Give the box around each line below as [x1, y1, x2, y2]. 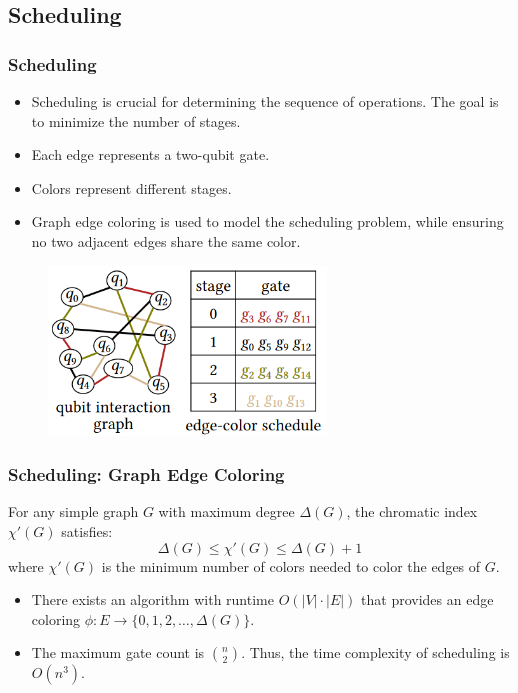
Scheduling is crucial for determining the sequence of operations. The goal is [31, 91, 499, 111]
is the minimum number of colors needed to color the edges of [101, 555, 481, 576]
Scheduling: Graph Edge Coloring [8, 462, 285, 487]
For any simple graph [8, 501, 139, 522]
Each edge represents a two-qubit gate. [31, 144, 270, 165]
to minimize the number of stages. [31, 110, 241, 131]
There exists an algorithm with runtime [31, 589, 274, 610]
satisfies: [61, 521, 113, 542]
